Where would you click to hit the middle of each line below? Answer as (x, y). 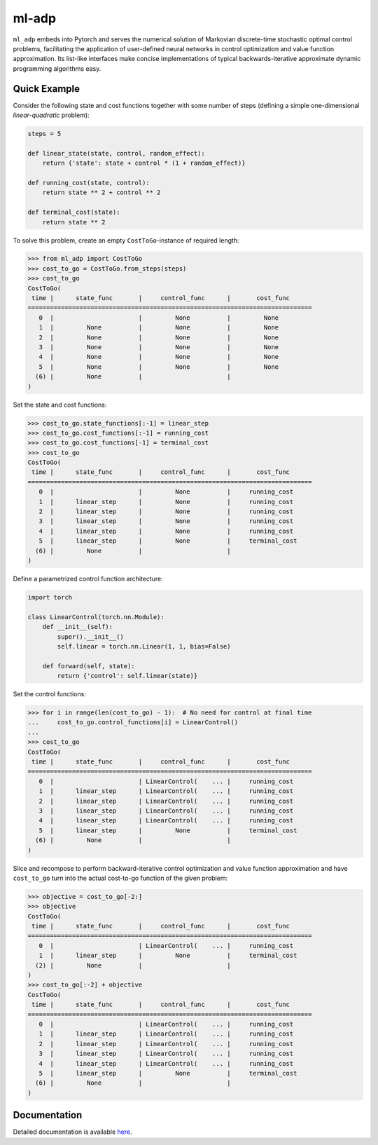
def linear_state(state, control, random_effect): (117, 153)
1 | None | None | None (159, 327)
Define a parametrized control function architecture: (88, 578)
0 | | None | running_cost (166, 492)
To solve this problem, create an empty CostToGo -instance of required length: (126, 240)
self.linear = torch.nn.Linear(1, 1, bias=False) (144, 646)
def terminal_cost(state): (74, 212)
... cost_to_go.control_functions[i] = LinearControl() (133, 723)
